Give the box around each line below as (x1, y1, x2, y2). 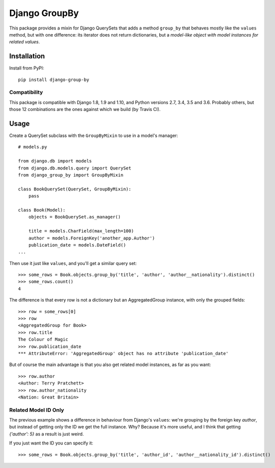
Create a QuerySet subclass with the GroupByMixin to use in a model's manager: (9, 132, 178, 138)
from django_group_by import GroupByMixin (18, 172, 124, 178)
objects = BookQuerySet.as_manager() (28, 214, 121, 220)
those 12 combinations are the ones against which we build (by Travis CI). (9, 106, 161, 112)
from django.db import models (18, 158, 92, 164)
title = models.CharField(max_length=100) (28, 228, 134, 234)
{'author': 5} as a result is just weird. (9, 430, 84, 437)
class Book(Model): (18, 207, 66, 212)
